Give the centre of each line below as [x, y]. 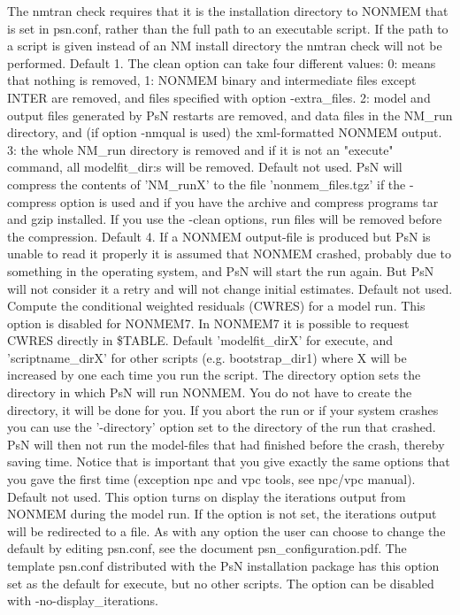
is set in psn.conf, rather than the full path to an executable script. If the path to [228, 28]
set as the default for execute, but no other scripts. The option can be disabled [221, 583]
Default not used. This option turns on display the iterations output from [207, 496]
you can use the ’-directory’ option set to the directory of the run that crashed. [222, 427]
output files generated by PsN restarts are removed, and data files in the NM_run [230, 115]
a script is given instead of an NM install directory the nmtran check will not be [225, 46]
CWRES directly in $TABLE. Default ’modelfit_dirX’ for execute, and [200, 340]
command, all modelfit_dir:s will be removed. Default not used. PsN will [205, 167]
